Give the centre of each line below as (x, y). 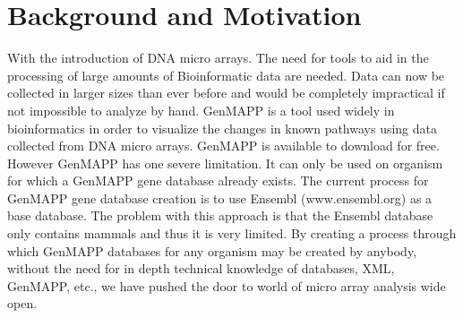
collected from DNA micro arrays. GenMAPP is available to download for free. (223, 146)
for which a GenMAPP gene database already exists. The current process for (218, 180)
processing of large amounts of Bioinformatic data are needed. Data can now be (226, 75)
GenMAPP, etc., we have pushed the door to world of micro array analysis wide (227, 285)
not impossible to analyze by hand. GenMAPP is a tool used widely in (201, 110)
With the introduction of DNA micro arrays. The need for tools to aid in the (218, 58)
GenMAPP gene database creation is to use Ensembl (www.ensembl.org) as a (220, 198)
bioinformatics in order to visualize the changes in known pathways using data (223, 128)
